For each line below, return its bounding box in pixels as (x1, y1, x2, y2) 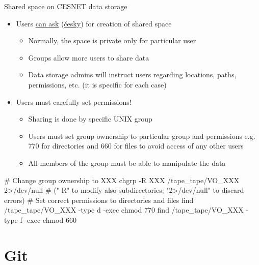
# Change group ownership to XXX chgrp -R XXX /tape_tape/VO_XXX (4, 174, 240, 185)
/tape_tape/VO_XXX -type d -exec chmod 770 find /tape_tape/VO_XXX (4, 204, 244, 215)
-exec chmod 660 (24, 214, 76, 225)
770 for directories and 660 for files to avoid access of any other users (28, 140, 244, 151)
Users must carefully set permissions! (16, 96, 132, 107)
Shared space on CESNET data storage (4, 1, 127, 11)
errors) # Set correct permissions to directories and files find (4, 194, 194, 205)
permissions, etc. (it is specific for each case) (28, 79, 167, 90)
